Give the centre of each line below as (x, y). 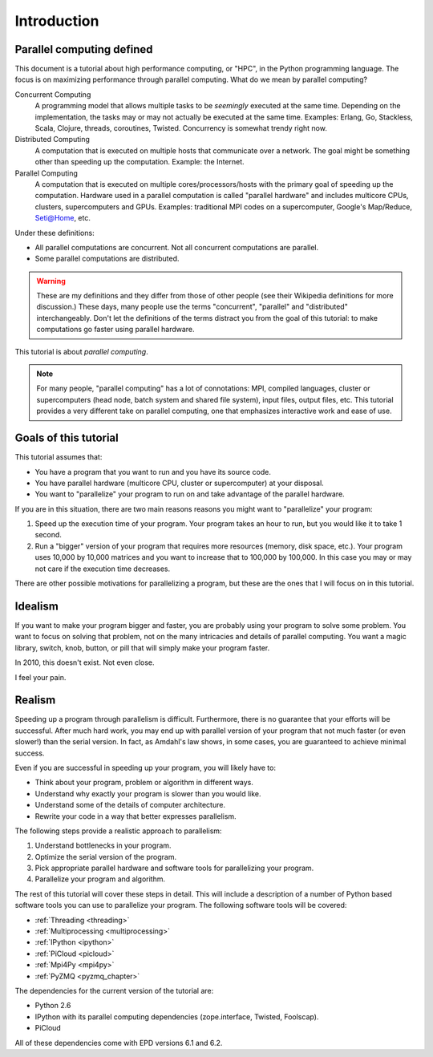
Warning (51, 281)
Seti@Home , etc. (63, 218)
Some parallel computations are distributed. (107, 259)
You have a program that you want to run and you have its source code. (153, 472)
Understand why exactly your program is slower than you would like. (148, 793)
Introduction (57, 21)
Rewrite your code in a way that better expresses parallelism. (136, 816)
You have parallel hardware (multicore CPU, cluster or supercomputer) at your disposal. (179, 483)
